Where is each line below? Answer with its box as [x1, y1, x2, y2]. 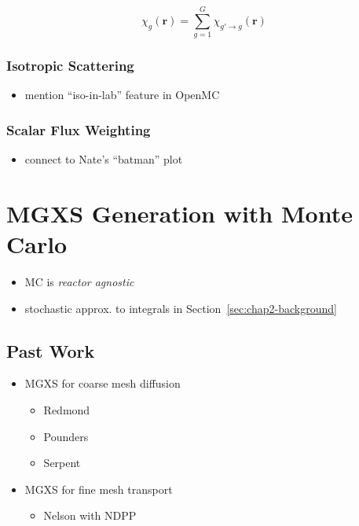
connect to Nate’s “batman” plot [24, 151, 183, 167]
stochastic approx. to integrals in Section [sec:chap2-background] [24, 300, 337, 316]
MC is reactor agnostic [24, 274, 134, 290]
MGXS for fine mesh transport [24, 480, 173, 497]
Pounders [43, 428, 89, 444]
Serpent [43, 454, 81, 471]
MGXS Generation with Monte [6, 197, 353, 229]
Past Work [6, 338, 95, 362]
